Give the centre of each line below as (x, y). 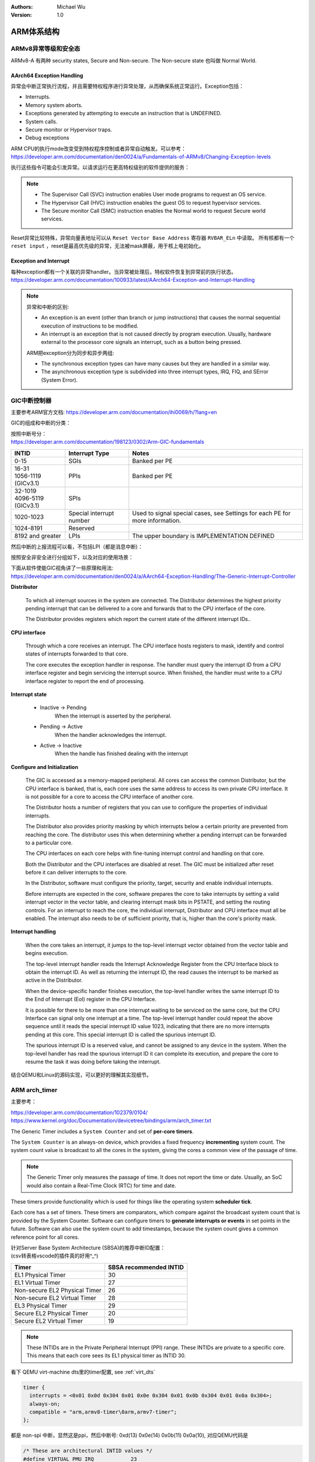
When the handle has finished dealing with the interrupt (121, 754)
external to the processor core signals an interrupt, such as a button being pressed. (141, 342)
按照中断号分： (29, 433)
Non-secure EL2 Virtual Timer (55, 1298)
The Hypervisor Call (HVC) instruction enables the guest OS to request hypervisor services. (151, 202)
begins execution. (47, 953)
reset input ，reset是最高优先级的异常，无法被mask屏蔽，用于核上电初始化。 (107, 246)
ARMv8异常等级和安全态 (45, 49)
